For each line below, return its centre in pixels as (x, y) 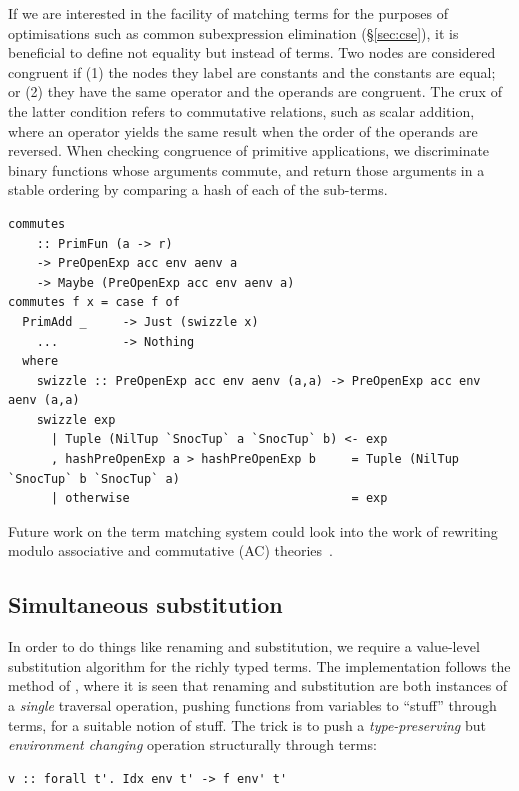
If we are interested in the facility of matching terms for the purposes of (228, 13)
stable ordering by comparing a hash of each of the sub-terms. (198, 189)
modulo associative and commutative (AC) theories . (170, 550)
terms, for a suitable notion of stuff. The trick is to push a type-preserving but (247, 724)
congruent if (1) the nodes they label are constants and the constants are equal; (252, 71)
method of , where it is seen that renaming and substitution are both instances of (258, 685)
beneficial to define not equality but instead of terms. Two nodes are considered (252, 52)
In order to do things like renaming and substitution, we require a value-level (244, 646)
